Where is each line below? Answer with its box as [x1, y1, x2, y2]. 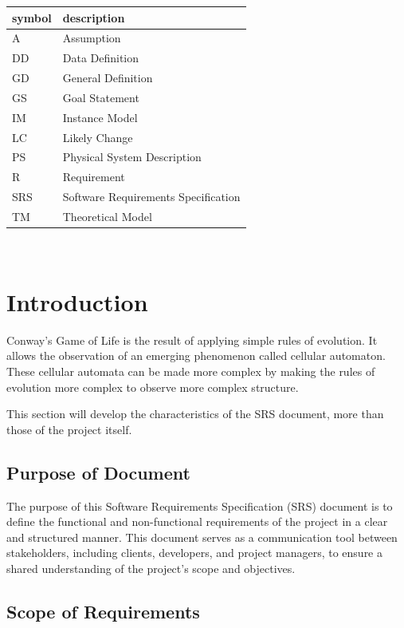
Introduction [6, 285, 148, 318]
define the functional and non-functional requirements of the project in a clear [6, 513, 388, 530]
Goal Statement [62, 89, 139, 105]
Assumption [62, 30, 121, 46]
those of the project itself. [6, 421, 132, 437]
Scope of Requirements [6, 598, 200, 623]
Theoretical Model [62, 207, 152, 224]
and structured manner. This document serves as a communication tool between [6, 528, 398, 545]
